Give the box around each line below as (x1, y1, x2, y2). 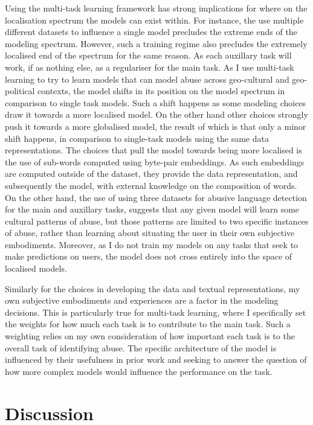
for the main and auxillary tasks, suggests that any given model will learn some (5, 203, 300, 216)
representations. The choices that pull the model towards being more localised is (5, 144, 302, 156)
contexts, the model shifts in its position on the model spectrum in (37, 85, 285, 97)
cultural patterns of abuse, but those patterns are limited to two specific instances (5, 214, 309, 227)
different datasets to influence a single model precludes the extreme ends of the (5, 25, 297, 38)
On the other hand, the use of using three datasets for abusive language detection (5, 191, 307, 203)
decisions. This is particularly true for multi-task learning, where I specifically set (5, 305, 306, 318)
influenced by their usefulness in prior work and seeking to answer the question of (5, 353, 307, 366)
